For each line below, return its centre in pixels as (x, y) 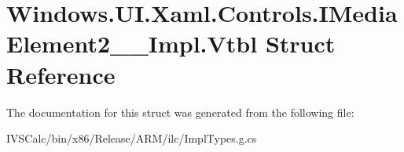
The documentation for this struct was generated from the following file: (180, 112)
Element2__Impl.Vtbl (132, 43)
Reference (61, 74)
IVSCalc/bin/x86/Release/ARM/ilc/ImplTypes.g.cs (132, 138)
